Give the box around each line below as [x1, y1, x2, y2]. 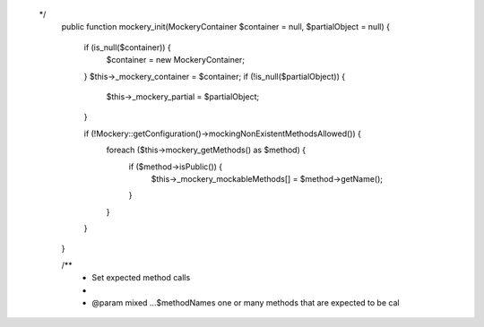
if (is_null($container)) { [83, 41, 172, 53]
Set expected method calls [91, 272, 191, 283]
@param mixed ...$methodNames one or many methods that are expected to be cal [91, 297, 400, 308]
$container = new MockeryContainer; [106, 55, 246, 65]
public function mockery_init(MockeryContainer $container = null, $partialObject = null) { [61, 22, 390, 32]
